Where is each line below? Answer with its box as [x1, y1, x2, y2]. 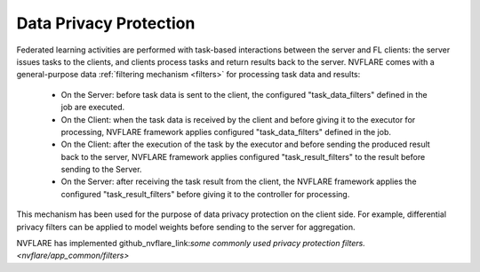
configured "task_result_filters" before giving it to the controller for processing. [60, 188, 350, 199]
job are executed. [60, 102, 125, 113]
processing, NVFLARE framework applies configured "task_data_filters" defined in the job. [60, 126, 391, 137]
